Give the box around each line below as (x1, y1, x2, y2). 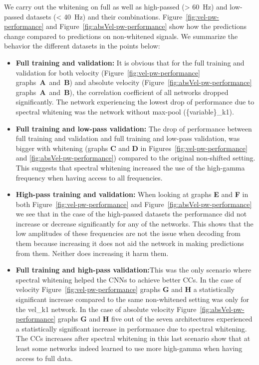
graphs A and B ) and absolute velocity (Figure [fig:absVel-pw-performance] (15, 77, 252, 87)
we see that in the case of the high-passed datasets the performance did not (15, 208, 247, 219)
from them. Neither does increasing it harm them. (15, 247, 169, 258)
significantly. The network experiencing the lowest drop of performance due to (15, 96, 255, 107)
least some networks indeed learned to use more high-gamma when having (15, 343, 243, 353)
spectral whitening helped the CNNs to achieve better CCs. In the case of (15, 274, 242, 284)
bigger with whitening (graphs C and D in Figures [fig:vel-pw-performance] (15, 142, 248, 153)
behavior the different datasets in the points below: (4, 40, 160, 51)
